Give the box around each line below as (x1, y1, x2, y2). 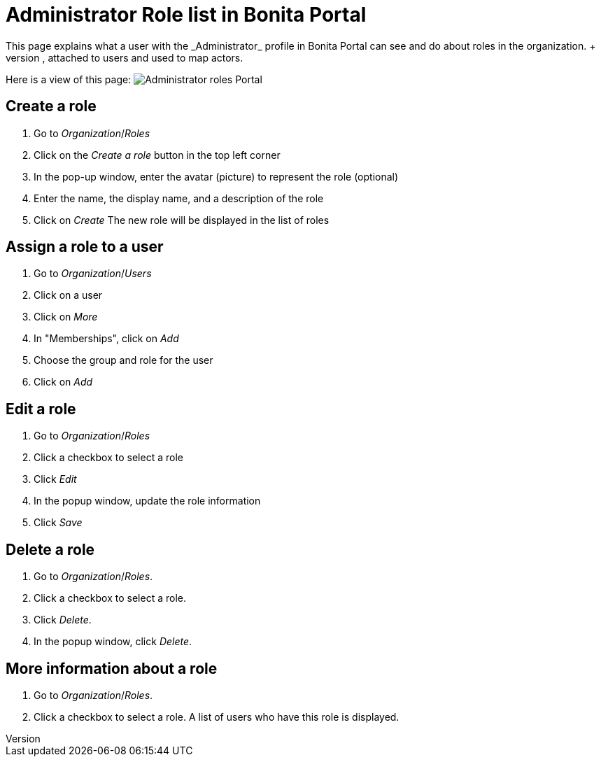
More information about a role (6, 659, 218, 677)
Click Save (34, 516, 83, 529)
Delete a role (6, 540, 95, 558)
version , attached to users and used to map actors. (6, 51, 243, 64)
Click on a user (34, 289, 103, 302)
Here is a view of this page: (6, 73, 132, 85)
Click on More (34, 311, 98, 323)
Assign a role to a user (6, 238, 164, 256)
